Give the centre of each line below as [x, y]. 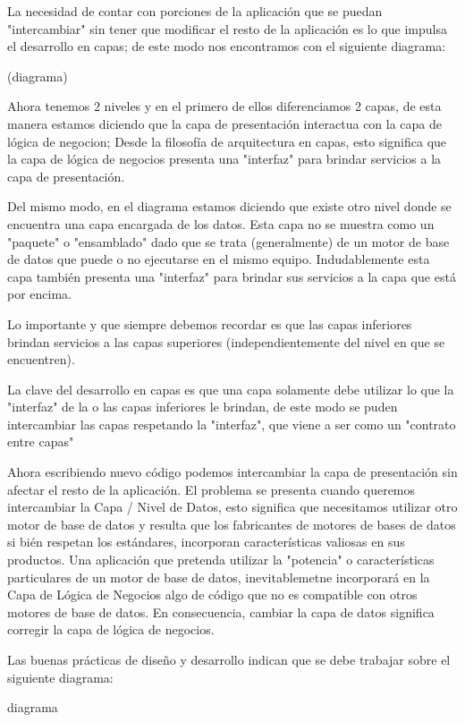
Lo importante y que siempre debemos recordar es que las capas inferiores [210, 323]
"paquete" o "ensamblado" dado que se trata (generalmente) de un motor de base [228, 241]
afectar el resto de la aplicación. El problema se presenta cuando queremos [211, 489]
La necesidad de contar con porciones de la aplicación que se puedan [195, 11]
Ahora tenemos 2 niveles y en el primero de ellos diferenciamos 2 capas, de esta [224, 106]
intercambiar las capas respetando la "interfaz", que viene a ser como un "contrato [232, 424]
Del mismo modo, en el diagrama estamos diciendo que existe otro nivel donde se [229, 206]
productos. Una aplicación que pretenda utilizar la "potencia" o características [221, 560]
